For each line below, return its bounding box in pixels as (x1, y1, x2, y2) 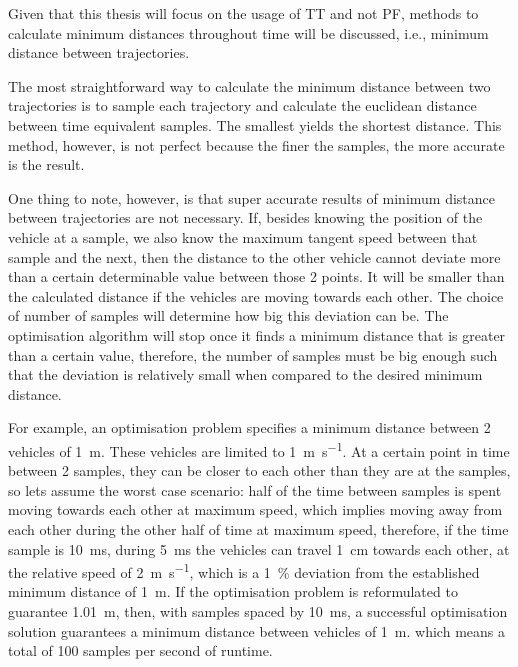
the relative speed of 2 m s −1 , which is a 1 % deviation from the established (8, 559, 480, 582)
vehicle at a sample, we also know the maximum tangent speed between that (8, 226, 478, 247)
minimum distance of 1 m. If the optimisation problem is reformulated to (8, 581, 458, 602)
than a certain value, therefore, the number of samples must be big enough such (8, 344, 498, 365)
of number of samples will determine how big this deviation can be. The (8, 305, 449, 326)
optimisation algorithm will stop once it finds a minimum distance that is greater (8, 324, 506, 345)
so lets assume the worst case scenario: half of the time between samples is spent (8, 479, 502, 500)
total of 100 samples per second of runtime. (8, 640, 273, 661)
